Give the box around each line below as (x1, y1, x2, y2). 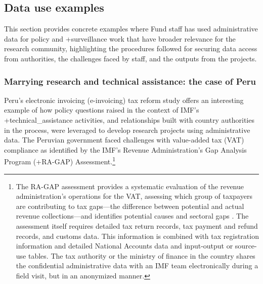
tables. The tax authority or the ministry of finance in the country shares (28, 250, 255, 261)
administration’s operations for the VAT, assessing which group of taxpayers (16, 191, 252, 201)
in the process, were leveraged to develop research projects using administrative (4, 124, 250, 135)
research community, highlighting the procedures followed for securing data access (4, 43, 257, 54)
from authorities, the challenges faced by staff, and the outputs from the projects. (4, 53, 257, 63)
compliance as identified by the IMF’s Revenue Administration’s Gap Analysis (4, 144, 247, 155)
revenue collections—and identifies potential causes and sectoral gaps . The (16, 210, 249, 221)
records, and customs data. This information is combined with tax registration (16, 230, 259, 241)
